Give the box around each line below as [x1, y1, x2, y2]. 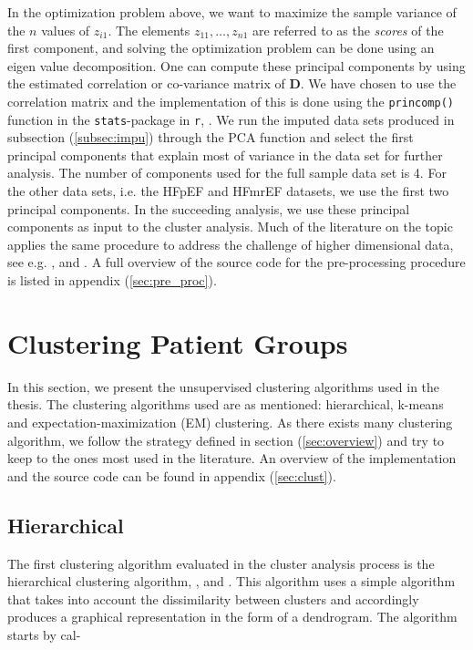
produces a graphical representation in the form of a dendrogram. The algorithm [7, 607, 458, 626]
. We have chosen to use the [300, 74, 457, 93]
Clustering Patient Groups [7, 324, 348, 361]
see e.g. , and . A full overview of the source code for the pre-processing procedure [7, 253, 466, 272]
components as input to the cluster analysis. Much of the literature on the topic [7, 217, 453, 236]
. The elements [108, 20, 190, 39]
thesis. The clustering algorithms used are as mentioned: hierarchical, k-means [7, 395, 444, 414]
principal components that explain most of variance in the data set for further [7, 145, 443, 164]
